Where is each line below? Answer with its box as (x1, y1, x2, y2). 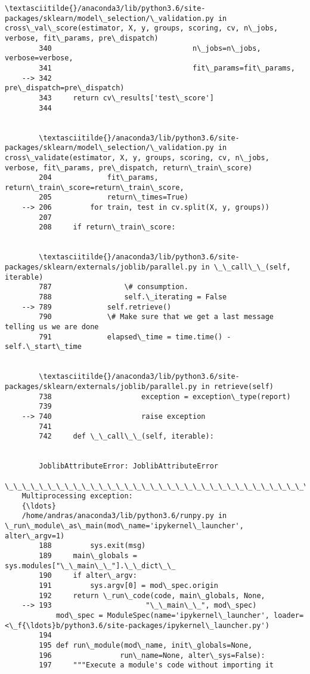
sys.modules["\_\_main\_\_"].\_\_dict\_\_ (5, 561, 176, 570)
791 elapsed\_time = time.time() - (39, 332, 231, 341)
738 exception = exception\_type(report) (39, 392, 291, 401)
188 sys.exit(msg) (39, 541, 146, 550)
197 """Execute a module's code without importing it (39, 661, 274, 670)
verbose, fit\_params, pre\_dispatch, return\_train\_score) (5, 163, 253, 172)
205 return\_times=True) (39, 193, 188, 202)
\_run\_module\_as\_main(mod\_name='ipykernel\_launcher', (5, 522, 244, 531)
